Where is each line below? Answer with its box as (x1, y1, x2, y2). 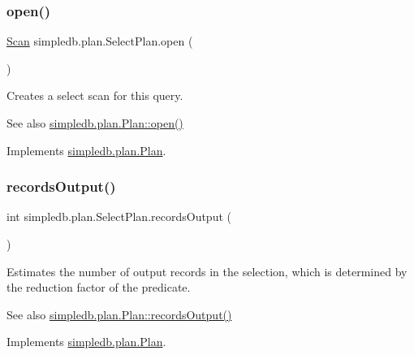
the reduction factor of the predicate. (6, 279, 191, 296)
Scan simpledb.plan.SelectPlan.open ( (6, 32, 193, 50)
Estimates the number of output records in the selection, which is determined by (6, 262, 408, 279)
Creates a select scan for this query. (6, 87, 183, 104)
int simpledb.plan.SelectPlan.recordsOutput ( (6, 208, 231, 225)
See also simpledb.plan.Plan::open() (6, 115, 183, 131)
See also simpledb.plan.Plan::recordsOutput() (6, 305, 232, 323)
